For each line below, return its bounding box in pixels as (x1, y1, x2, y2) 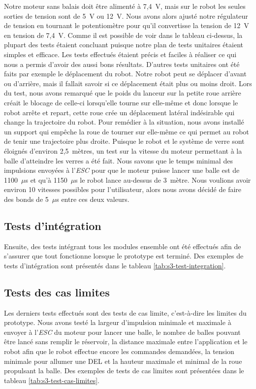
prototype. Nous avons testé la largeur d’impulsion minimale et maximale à (4, 317, 231, 327)
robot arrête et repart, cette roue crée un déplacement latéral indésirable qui (4, 107, 235, 117)
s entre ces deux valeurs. (56, 194, 129, 204)
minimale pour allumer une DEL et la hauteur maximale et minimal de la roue (4, 356, 242, 366)
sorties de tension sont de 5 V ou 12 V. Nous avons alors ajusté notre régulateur (4, 10, 248, 21)
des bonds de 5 (4, 194, 49, 204)
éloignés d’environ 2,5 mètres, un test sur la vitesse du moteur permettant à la (4, 145, 242, 156)
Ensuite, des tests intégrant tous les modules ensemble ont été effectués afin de (4, 241, 241, 251)
